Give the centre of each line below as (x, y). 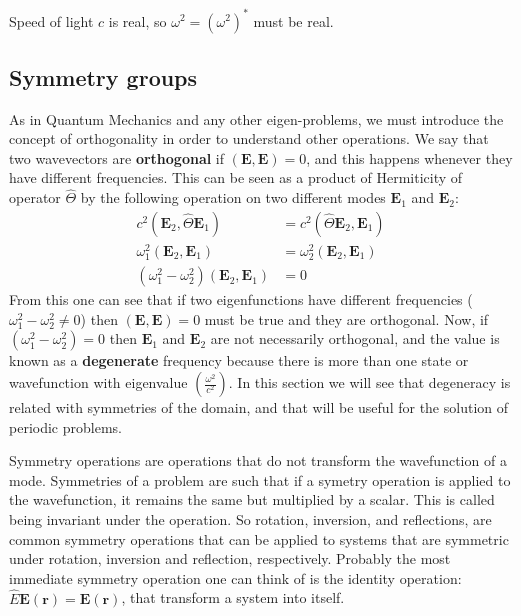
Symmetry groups (103, 76)
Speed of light (51, 20)
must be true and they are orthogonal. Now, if (346, 318)
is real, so (137, 20)
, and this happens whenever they (409, 157)
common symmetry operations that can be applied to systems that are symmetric (259, 538)
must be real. (293, 20)
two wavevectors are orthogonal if (117, 157)
